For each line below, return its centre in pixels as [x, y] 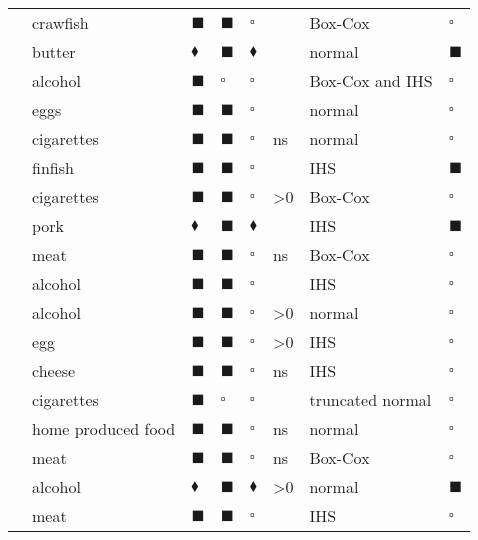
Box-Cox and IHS [371, 80]
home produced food [104, 428]
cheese [54, 370]
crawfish [60, 22]
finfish [53, 167]
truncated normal [370, 399]
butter [54, 51]
